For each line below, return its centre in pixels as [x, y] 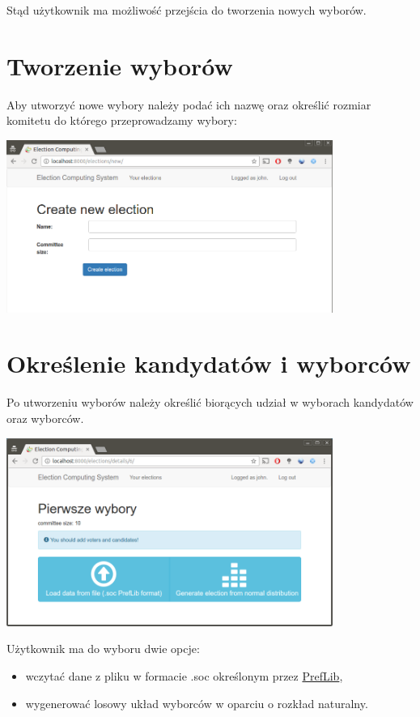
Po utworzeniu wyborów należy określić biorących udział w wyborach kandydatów [210, 402]
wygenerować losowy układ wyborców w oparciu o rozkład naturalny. [197, 703]
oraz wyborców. [45, 418]
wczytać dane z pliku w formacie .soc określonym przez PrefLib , [184, 676]
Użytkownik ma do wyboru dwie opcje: [103, 649]
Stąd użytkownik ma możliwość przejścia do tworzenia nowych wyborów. [187, 10]
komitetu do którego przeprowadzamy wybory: [122, 120]
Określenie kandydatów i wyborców [209, 363]
